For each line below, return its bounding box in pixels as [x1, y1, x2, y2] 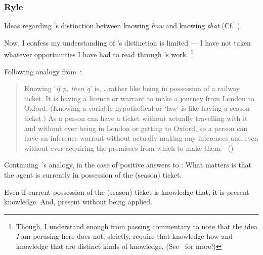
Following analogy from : [4, 66, 82, 76]
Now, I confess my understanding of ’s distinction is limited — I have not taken [4, 37, 251, 48]
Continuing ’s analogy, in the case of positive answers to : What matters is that [4, 159, 252, 170]
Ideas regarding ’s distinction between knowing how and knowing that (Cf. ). [4, 20, 242, 31]
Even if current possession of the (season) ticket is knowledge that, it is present [4, 186, 249, 197]
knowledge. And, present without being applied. [4, 196, 152, 207]
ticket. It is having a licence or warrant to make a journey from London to [24, 93, 254, 103]
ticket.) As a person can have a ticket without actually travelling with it [24, 113, 248, 123]
